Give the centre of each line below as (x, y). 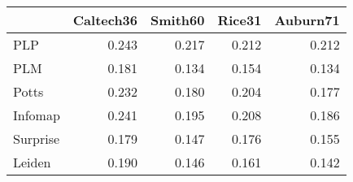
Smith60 (178, 20)
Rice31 (240, 20)
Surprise (37, 139)
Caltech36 (105, 20)
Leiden (32, 162)
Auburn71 (307, 20)
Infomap (37, 115)
